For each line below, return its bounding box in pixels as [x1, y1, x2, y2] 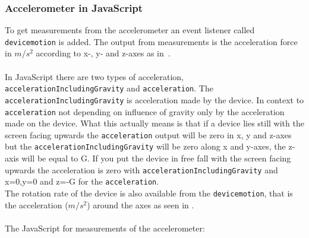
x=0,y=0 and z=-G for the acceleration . [5, 175, 159, 188]
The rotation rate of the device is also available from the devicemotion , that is [5, 187, 293, 199]
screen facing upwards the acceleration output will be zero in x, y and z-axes [5, 128, 292, 141]
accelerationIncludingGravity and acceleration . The [5, 82, 213, 94]
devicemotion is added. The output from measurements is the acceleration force [5, 35, 298, 47]
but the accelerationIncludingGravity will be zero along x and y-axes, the [5, 140, 286, 153]
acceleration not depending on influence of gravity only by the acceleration [5, 105, 285, 118]
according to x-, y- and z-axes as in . [36, 47, 171, 59]
